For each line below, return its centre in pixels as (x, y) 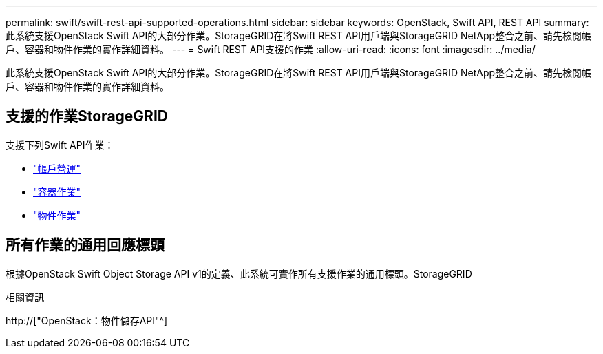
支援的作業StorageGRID (87, 116)
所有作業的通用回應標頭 (85, 245)
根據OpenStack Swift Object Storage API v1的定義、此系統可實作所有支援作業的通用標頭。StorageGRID (239, 273)
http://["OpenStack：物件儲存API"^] (87, 320)
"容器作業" (57, 191)
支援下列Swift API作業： (60, 145)
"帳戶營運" (57, 168)
